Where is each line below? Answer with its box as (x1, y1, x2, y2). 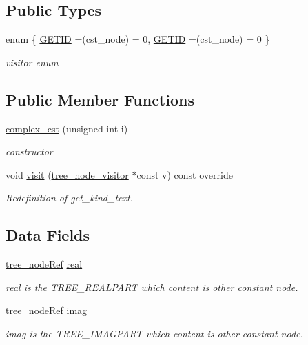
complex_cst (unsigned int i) (6, 121, 128, 135)
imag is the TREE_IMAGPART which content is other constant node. (6, 326, 303, 340)
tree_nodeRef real (6, 257, 83, 271)
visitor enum (6, 55, 59, 69)
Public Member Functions (6, 88, 194, 110)
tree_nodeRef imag (6, 303, 88, 317)
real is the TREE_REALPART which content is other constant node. (6, 279, 298, 294)
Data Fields (6, 224, 90, 246)
